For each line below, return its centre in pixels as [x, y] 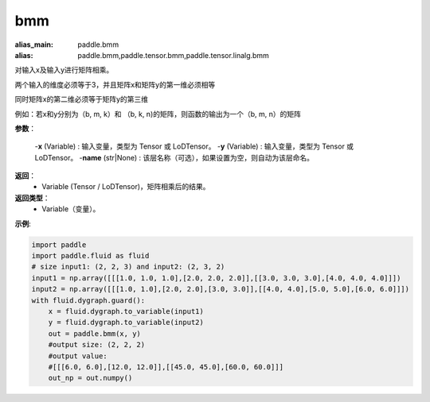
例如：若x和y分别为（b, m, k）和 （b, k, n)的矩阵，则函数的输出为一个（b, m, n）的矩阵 [158, 114]
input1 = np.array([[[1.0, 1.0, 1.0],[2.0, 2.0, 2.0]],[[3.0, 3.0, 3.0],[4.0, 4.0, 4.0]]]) [216, 278]
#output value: [78, 356]
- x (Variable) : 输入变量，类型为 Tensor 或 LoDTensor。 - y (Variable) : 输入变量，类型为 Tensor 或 [194, 146]
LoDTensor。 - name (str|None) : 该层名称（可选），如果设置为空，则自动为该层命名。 [174, 157]
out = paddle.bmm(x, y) [94, 333]
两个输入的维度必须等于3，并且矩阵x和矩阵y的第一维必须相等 [115, 84]
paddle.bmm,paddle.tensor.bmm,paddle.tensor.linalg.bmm [174, 55]
